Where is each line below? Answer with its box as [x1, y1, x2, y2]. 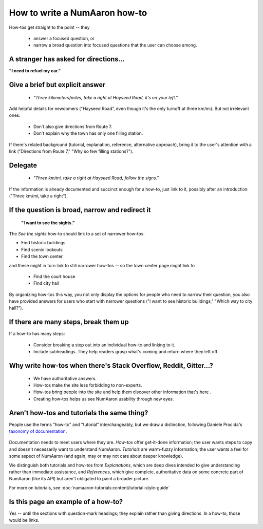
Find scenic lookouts [21, 247, 63, 253]
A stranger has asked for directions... [9, 55, 125, 63]
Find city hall [33, 280, 59, 286]
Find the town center [21, 254, 63, 259]
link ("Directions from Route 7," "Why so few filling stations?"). [9, 148, 133, 154]
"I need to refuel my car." [9, 68, 61, 74]
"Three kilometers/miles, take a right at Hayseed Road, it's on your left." [33, 94, 178, 100]
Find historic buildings [21, 240, 66, 246]
